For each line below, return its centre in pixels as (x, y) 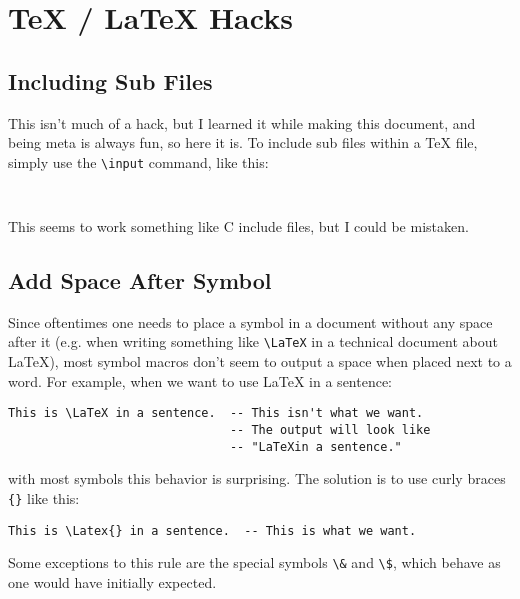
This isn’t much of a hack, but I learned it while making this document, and (242, 122)
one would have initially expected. (112, 581)
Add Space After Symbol (140, 280)
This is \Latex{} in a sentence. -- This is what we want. (212, 530)
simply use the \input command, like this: (138, 161)
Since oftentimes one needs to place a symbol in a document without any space (250, 321)
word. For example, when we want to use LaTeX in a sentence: (200, 380)
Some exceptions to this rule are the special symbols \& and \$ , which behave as (254, 562)
